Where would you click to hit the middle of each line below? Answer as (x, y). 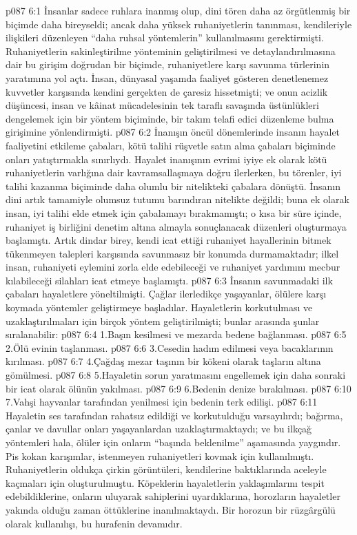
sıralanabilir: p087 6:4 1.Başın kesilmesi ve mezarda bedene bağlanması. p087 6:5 (176, 334)
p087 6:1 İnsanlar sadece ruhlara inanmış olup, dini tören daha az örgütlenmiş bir (178, 10)
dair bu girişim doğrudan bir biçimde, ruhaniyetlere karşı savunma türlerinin (168, 64)
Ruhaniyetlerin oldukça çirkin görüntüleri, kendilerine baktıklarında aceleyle (166, 469)
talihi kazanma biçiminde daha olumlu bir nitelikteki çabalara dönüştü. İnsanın (173, 186)
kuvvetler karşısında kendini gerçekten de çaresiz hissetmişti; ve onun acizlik (167, 91)
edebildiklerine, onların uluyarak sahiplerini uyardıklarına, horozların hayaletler (173, 496)
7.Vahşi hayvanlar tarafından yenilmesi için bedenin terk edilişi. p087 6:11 (162, 402)
